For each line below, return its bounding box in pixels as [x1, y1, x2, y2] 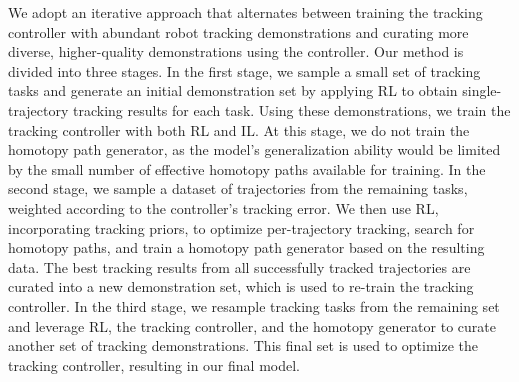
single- [462, 80, 502, 101]
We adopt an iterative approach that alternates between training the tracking [8, 2, 483, 22]
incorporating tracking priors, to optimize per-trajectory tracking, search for [8, 217, 475, 238]
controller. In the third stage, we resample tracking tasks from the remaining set [8, 295, 500, 316]
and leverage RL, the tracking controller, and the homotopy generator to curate [8, 315, 496, 336]
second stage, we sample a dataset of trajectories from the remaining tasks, [8, 178, 468, 199]
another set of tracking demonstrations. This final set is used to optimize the [8, 335, 479, 356]
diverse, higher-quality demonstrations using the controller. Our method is [8, 41, 464, 62]
